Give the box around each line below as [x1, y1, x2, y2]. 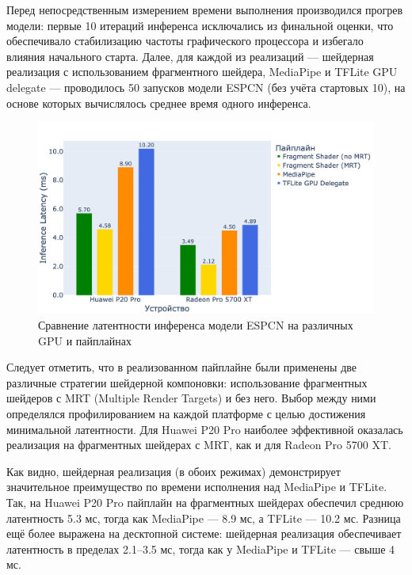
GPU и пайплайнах [38, 332, 132, 348]
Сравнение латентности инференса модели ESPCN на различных [38, 316, 353, 333]
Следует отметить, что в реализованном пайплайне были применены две [6, 359, 357, 375]
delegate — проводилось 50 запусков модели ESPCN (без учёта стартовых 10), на [6, 78, 406, 95]
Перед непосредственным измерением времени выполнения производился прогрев [6, 2, 403, 17]
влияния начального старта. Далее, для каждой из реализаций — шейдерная [6, 48, 374, 64]
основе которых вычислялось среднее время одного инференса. [6, 94, 311, 111]
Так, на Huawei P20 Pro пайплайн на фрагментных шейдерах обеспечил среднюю [6, 493, 404, 510]
